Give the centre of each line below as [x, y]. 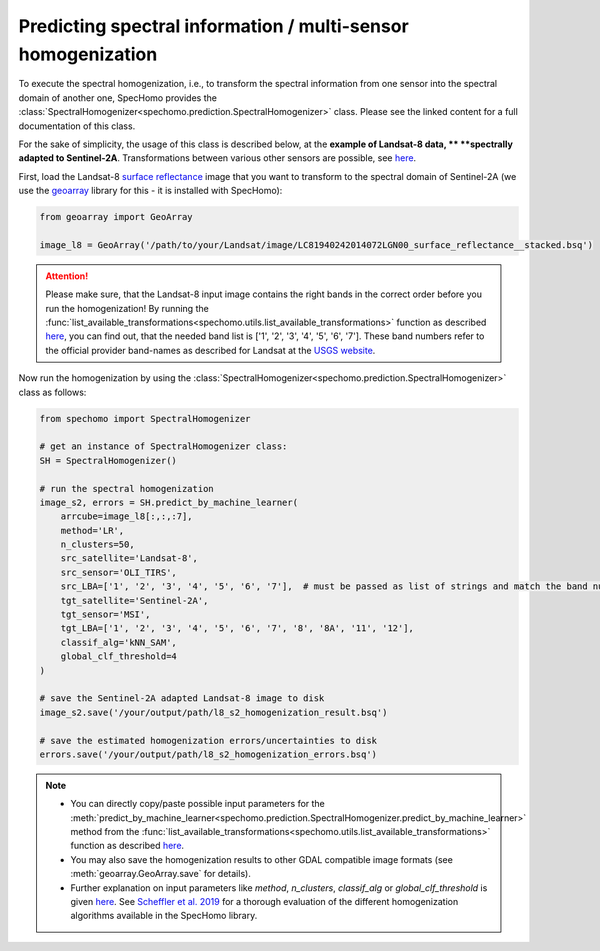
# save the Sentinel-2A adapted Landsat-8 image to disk [182, 698]
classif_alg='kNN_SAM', [118, 642]
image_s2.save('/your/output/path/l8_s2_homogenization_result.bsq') [213, 712]
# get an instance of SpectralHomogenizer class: [163, 446]
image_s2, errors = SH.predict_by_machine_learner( [169, 502]
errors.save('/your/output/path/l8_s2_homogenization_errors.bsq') [208, 754]
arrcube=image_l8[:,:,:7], [127, 516]
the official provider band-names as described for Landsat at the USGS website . [210, 350]
